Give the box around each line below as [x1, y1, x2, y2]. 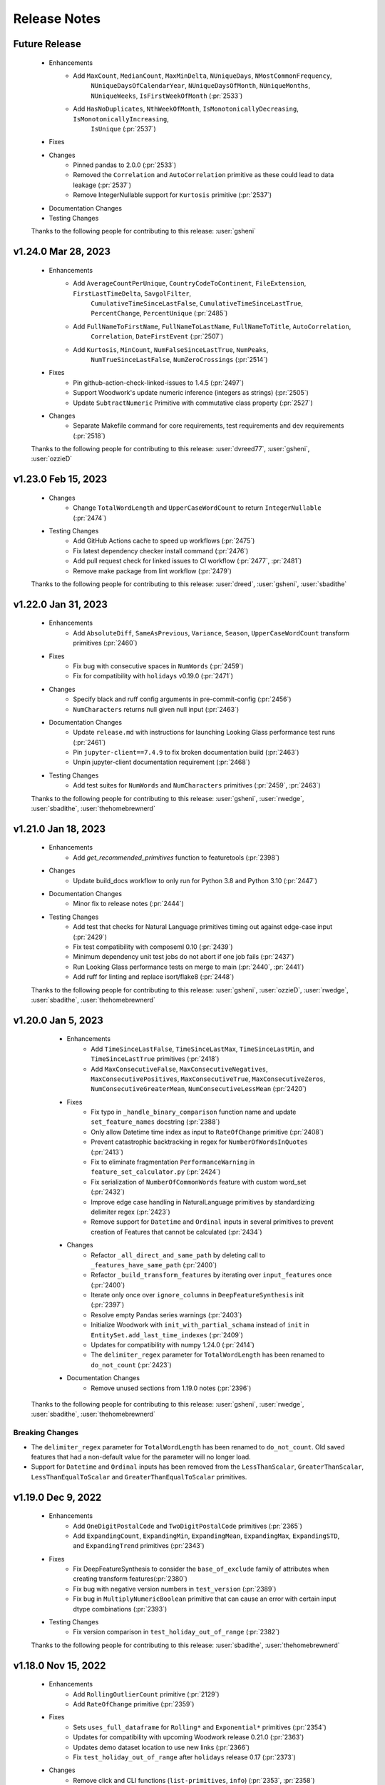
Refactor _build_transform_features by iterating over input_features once [91, 1271, 332, 1279]
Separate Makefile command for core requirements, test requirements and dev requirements [73, 421, 344, 430]
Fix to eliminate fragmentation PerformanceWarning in [91, 1157, 255, 1167]
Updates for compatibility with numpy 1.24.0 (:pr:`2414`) [91, 1341, 255, 1349]
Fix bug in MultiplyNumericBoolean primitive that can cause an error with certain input [73, 1594, 337, 1603]
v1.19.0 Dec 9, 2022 [13, 1491, 102, 1503]
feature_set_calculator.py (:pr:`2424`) [91, 1167, 221, 1176]
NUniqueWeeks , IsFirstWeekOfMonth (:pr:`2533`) [91, 91, 243, 100]
